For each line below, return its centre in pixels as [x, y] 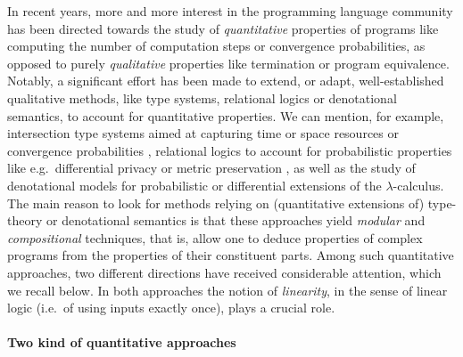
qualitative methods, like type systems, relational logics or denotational [202, 97]
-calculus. [418, 185]
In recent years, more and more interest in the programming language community [230, 11]
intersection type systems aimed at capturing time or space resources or [203, 133]
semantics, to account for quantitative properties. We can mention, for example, [226, 115]
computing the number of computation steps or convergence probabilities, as [216, 46]
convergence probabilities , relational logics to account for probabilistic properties [230, 150]
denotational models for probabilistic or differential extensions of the [194, 185]
